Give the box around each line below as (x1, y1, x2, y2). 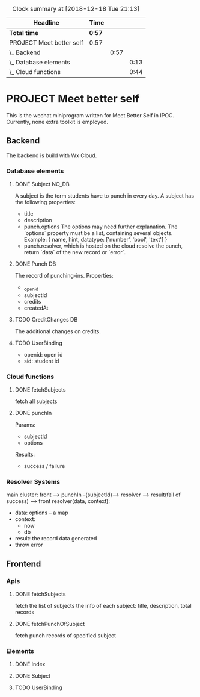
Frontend (6, 558, 41, 569)
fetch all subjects (14, 398, 58, 405)
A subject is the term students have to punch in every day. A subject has (14, 192, 194, 199)
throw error (14, 541, 43, 549)
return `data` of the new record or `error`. (23, 249, 126, 256)
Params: (14, 421, 36, 428)
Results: (14, 451, 35, 458)
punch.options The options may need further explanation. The (23, 223, 178, 230)
